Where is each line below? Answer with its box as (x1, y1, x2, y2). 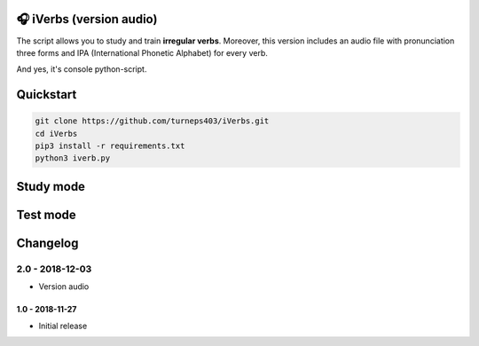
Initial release (38, 320, 88, 331)
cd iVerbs (35, 129, 78, 138)
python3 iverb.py (35, 153, 111, 163)
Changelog (16, 235, 79, 250)
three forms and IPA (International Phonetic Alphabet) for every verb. (16, 47, 268, 58)
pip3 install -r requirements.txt (35, 141, 185, 151)
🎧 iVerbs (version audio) (16, 12, 158, 27)
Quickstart (16, 87, 77, 102)
